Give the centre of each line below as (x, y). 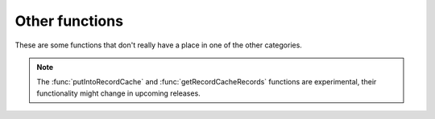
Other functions (69, 21)
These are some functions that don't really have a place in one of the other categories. (158, 45)
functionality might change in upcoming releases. (118, 93)
